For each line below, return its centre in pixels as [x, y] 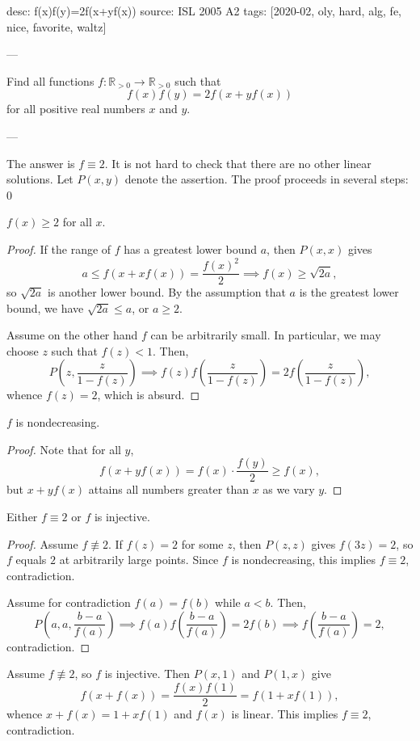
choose [23, 350]
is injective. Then [147, 674]
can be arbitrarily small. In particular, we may [266, 335]
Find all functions [50, 80]
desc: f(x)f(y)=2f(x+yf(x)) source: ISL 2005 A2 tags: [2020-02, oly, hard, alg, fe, [204, 11]
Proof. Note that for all [64, 449]
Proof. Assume [42, 543]
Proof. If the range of [59, 248]
